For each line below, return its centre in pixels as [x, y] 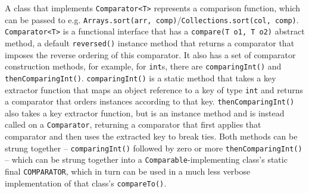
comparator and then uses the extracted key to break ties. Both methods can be [151, 136]
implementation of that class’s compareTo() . [86, 183]
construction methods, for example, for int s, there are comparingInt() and [143, 66]
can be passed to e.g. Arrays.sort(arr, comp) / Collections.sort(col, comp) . [152, 19]
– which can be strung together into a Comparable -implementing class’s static [146, 159]
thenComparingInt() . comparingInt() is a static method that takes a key [141, 77]
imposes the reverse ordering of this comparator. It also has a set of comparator [150, 54]
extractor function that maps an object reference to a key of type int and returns [154, 89]
